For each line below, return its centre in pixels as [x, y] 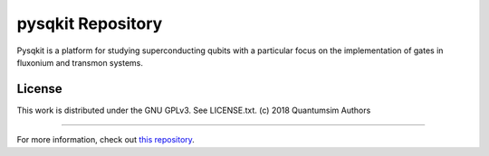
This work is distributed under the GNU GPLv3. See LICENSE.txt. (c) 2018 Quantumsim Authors [194, 110]
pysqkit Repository [90, 23]
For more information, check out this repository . [105, 140]
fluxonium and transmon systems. [80, 62]
